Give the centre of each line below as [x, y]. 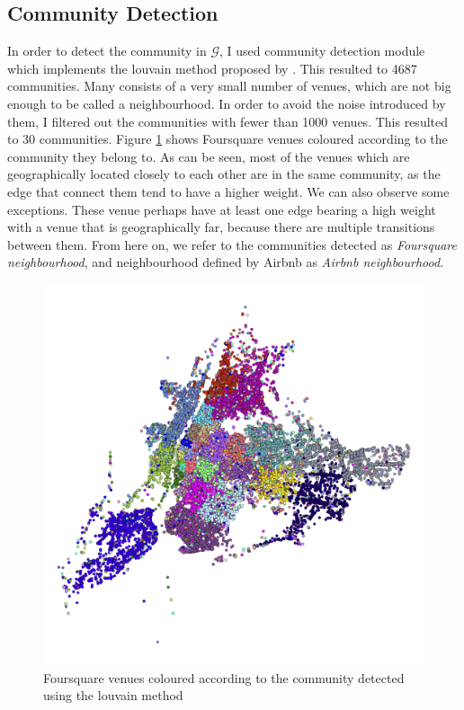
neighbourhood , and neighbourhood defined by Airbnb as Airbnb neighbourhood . [226, 262]
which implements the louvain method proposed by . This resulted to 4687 [212, 68]
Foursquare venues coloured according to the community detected [224, 677]
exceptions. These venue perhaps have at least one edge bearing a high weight [222, 209]
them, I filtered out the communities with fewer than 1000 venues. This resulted [228, 121]
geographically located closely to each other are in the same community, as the [224, 174]
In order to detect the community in [107, 51]
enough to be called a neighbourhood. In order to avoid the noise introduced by [227, 103]
